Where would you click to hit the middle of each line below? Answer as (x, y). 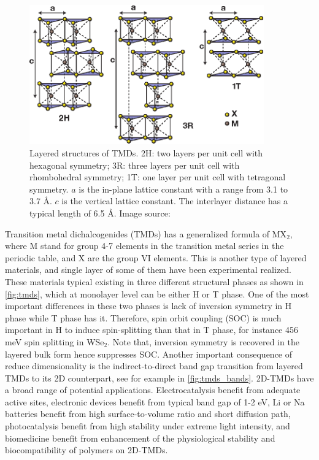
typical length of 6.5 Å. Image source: (100, 213)
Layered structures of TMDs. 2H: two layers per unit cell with (146, 153)
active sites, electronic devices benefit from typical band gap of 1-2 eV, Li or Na (155, 401)
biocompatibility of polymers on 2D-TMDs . (86, 450)
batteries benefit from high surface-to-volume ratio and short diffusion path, (148, 414)
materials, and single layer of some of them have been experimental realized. (148, 270)
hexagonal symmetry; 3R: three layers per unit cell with (135, 165)
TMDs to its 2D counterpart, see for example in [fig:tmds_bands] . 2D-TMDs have (159, 378)
